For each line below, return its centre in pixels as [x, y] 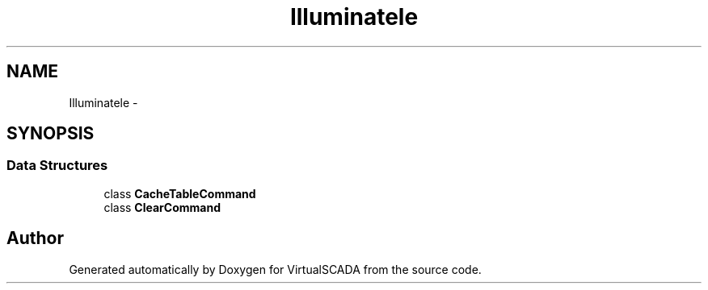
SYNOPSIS [51, 134]
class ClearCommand [162, 207]
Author [35, 238]
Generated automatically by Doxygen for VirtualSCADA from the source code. [275, 269]
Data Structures [57, 166]
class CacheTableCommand [180, 193]
